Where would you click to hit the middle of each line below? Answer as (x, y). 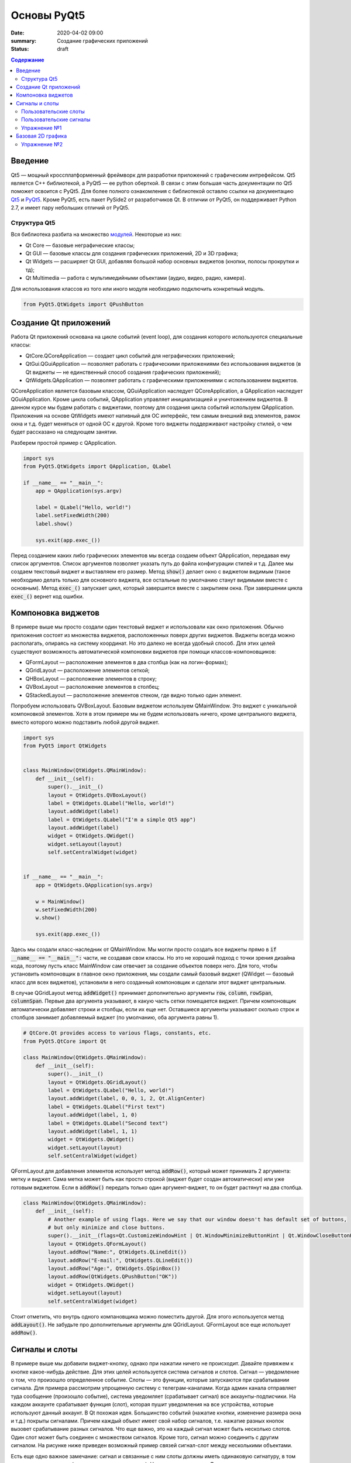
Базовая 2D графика (42, 136)
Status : (20, 49)
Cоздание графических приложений (103, 40)
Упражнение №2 (42, 144)
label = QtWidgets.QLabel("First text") (106, 1107)
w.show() (48, 918)
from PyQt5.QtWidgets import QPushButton (83, 304)
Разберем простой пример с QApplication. (64, 442)
